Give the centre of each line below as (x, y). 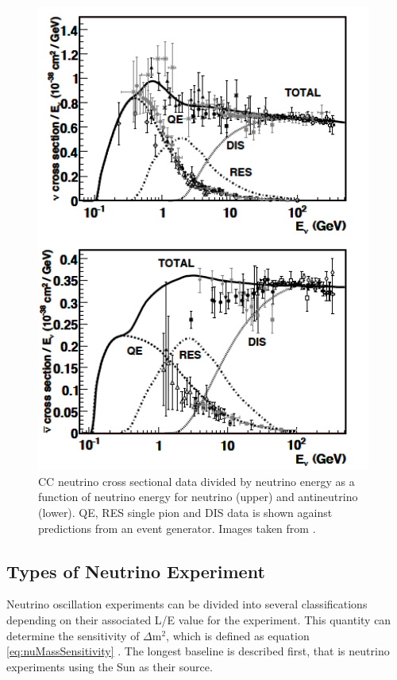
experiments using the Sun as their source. (110, 666)
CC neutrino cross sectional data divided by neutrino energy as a (197, 481)
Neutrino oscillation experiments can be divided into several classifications (187, 604)
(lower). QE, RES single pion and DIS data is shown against (185, 513)
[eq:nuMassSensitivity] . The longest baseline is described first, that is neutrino (198, 651)
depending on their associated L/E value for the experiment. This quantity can (199, 620)
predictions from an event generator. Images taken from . (177, 528)
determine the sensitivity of (73, 635)
